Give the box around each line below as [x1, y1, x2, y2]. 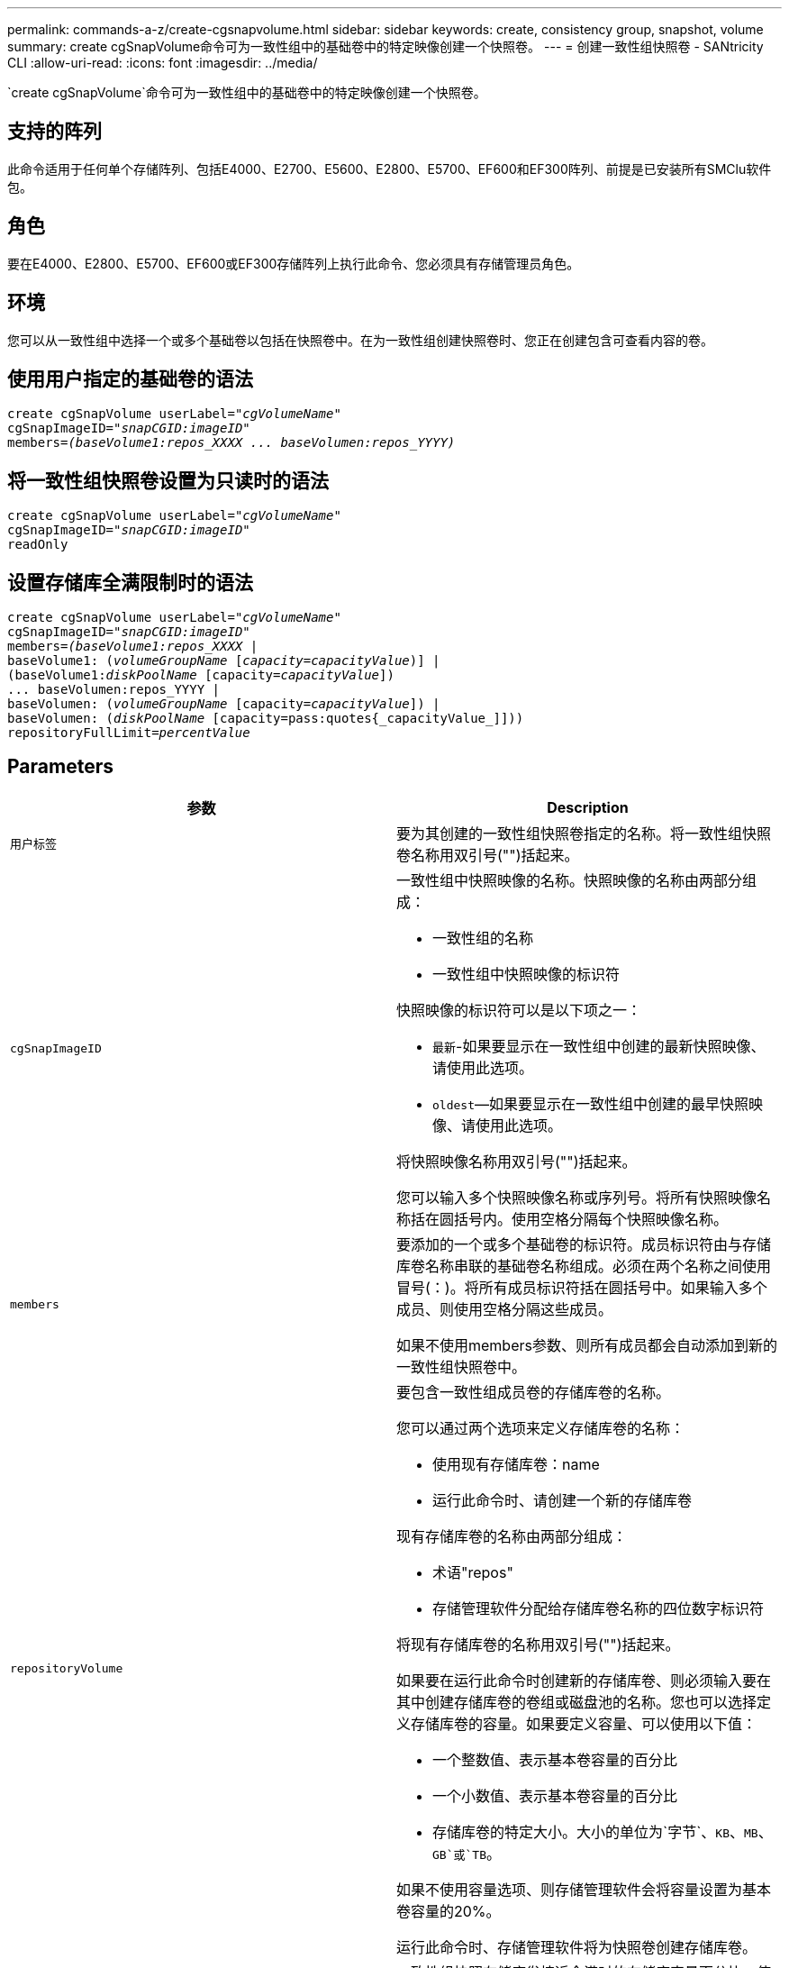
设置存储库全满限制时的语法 [7, 570, 253, 594]
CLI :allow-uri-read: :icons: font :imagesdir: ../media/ [7, 55, 318, 70]
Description [547, 797, 629, 816]
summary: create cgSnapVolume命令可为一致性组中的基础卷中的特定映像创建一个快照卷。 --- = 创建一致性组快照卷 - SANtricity [7, 39, 764, 54]
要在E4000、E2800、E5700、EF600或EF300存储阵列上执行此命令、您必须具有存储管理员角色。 [7, 255, 580, 271]
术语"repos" [432, 1563, 513, 1581]
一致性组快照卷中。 [396, 1357, 527, 1376]
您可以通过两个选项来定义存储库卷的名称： [396, 1418, 685, 1437]
